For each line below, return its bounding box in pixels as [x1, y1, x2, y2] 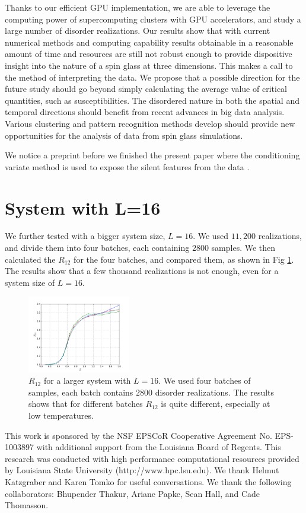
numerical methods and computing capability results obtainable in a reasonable [5, 36, 294, 48]
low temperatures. [28, 409, 94, 421]
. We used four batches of [158, 374, 251, 387]
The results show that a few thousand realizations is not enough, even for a [5, 265, 279, 277]
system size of [5, 276, 55, 288]
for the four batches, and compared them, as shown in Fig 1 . [74, 253, 294, 265]
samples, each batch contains [28, 385, 133, 398]
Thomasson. [5, 499, 49, 511]
